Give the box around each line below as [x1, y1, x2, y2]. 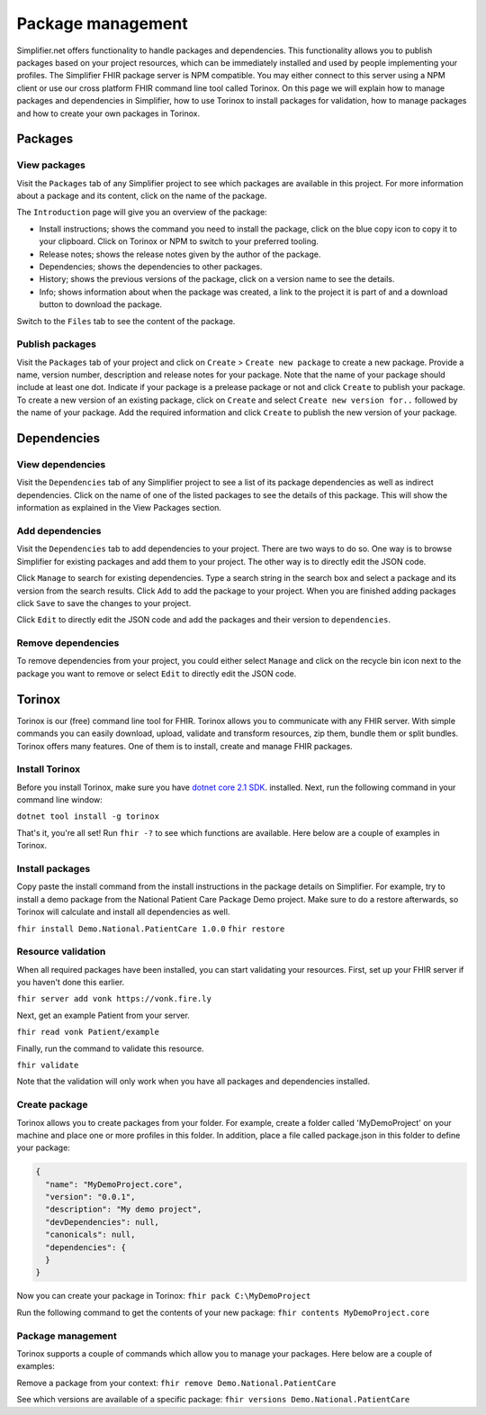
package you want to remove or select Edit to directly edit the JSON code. [16, 667, 297, 679]
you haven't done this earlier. [16, 977, 125, 988]
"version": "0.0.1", [45, 1192, 136, 1202]
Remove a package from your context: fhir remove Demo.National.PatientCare [16, 1377, 337, 1388]
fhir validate [16, 1060, 79, 1071]
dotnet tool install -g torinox [16, 812, 159, 821]
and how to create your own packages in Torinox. [16, 108, 201, 119]
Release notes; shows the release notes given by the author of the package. [39, 249, 321, 259]
